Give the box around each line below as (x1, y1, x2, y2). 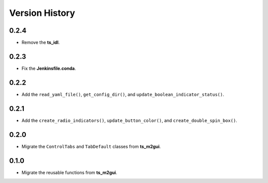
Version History (9, 7, 75, 18)
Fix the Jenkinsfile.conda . (21, 65, 76, 71)
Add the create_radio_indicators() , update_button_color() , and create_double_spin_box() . (21, 117, 238, 123)
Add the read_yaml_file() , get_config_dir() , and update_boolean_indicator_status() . (21, 91, 224, 97)
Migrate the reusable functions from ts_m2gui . (21, 169, 118, 176)
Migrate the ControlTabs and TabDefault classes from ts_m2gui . (21, 143, 161, 149)
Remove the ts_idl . (21, 40, 60, 46)
